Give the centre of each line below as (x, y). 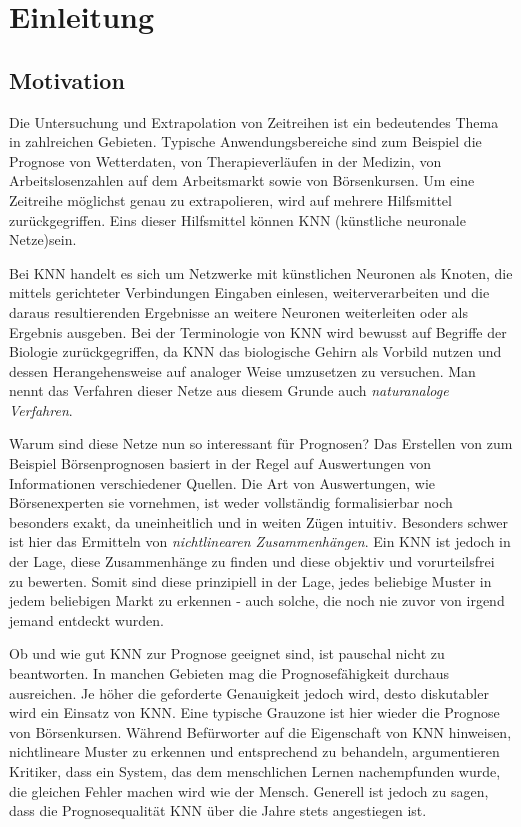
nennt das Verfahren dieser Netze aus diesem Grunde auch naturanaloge (229, 390)
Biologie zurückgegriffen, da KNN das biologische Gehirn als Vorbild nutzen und (255, 351)
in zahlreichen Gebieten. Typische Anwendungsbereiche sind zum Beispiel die (245, 141)
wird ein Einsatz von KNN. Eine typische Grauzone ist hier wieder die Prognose (254, 712)
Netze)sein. (43, 239)
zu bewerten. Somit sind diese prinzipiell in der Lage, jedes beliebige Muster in (250, 580)
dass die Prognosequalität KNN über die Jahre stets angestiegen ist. (218, 810)
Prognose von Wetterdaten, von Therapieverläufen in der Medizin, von (225, 160)
